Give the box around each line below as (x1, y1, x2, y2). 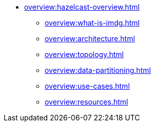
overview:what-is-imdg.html (45, 18, 140, 27)
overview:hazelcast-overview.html (24, 3, 140, 11)
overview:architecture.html (45, 34, 135, 43)
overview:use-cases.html (45, 82, 130, 90)
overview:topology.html (45, 50, 124, 59)
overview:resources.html (45, 97, 128, 106)
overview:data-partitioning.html (45, 66, 151, 74)
